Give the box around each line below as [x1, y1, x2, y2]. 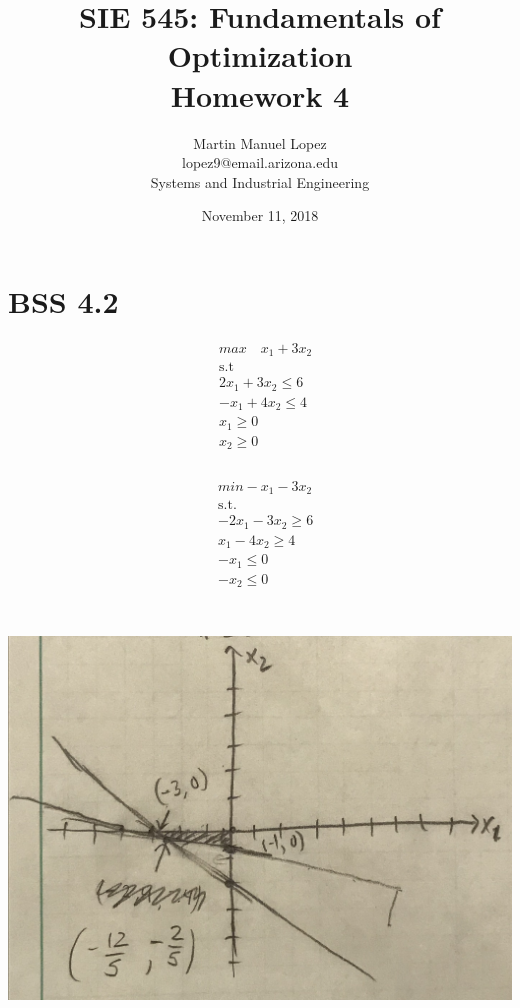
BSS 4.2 [8, 280, 119, 321]
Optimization [167, 35, 353, 76]
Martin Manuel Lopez [193, 132, 327, 153]
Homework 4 [170, 74, 350, 115]
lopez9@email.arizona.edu [181, 152, 338, 173]
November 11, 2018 [201, 205, 319, 226]
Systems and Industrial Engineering [150, 171, 370, 192]
